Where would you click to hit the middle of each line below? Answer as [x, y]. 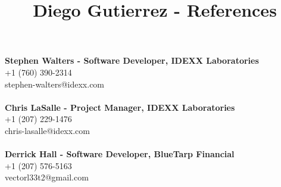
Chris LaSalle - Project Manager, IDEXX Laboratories [120, 107]
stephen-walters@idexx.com [55, 84]
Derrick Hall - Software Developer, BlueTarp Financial [120, 154]
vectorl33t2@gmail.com [47, 177]
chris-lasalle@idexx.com [47, 130]
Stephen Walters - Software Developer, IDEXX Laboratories [132, 60]
